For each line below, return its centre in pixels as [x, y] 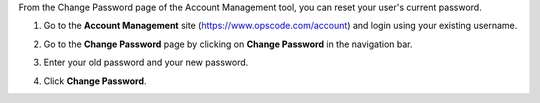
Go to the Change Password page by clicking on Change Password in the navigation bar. [228, 44]
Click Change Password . [95, 81]
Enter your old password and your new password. [146, 62]
